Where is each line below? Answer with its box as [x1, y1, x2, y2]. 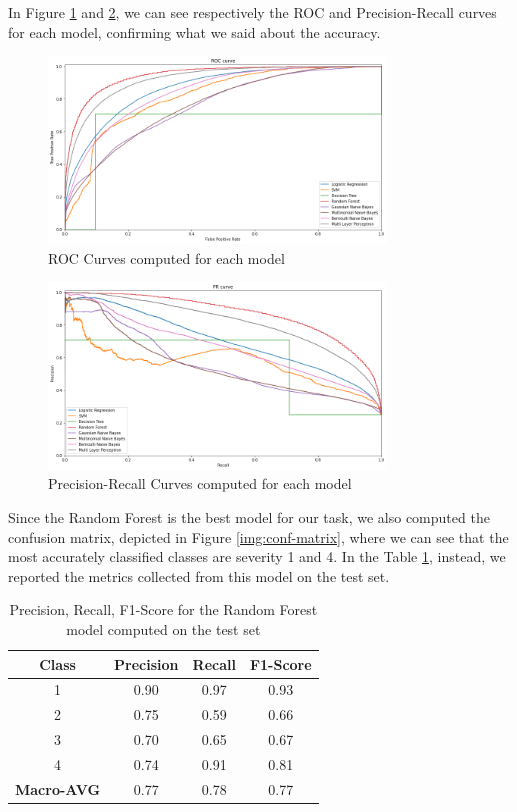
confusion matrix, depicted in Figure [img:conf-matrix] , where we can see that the [8, 526, 509, 547]
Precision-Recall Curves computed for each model [48, 473, 352, 494]
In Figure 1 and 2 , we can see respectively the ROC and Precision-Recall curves [8, 2, 497, 22]
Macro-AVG [15, 778, 101, 799]
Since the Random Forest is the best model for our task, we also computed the [8, 507, 490, 528]
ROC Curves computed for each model [48, 247, 285, 268]
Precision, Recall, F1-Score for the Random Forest [9, 599, 318, 620]
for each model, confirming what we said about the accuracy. [8, 21, 381, 42]
